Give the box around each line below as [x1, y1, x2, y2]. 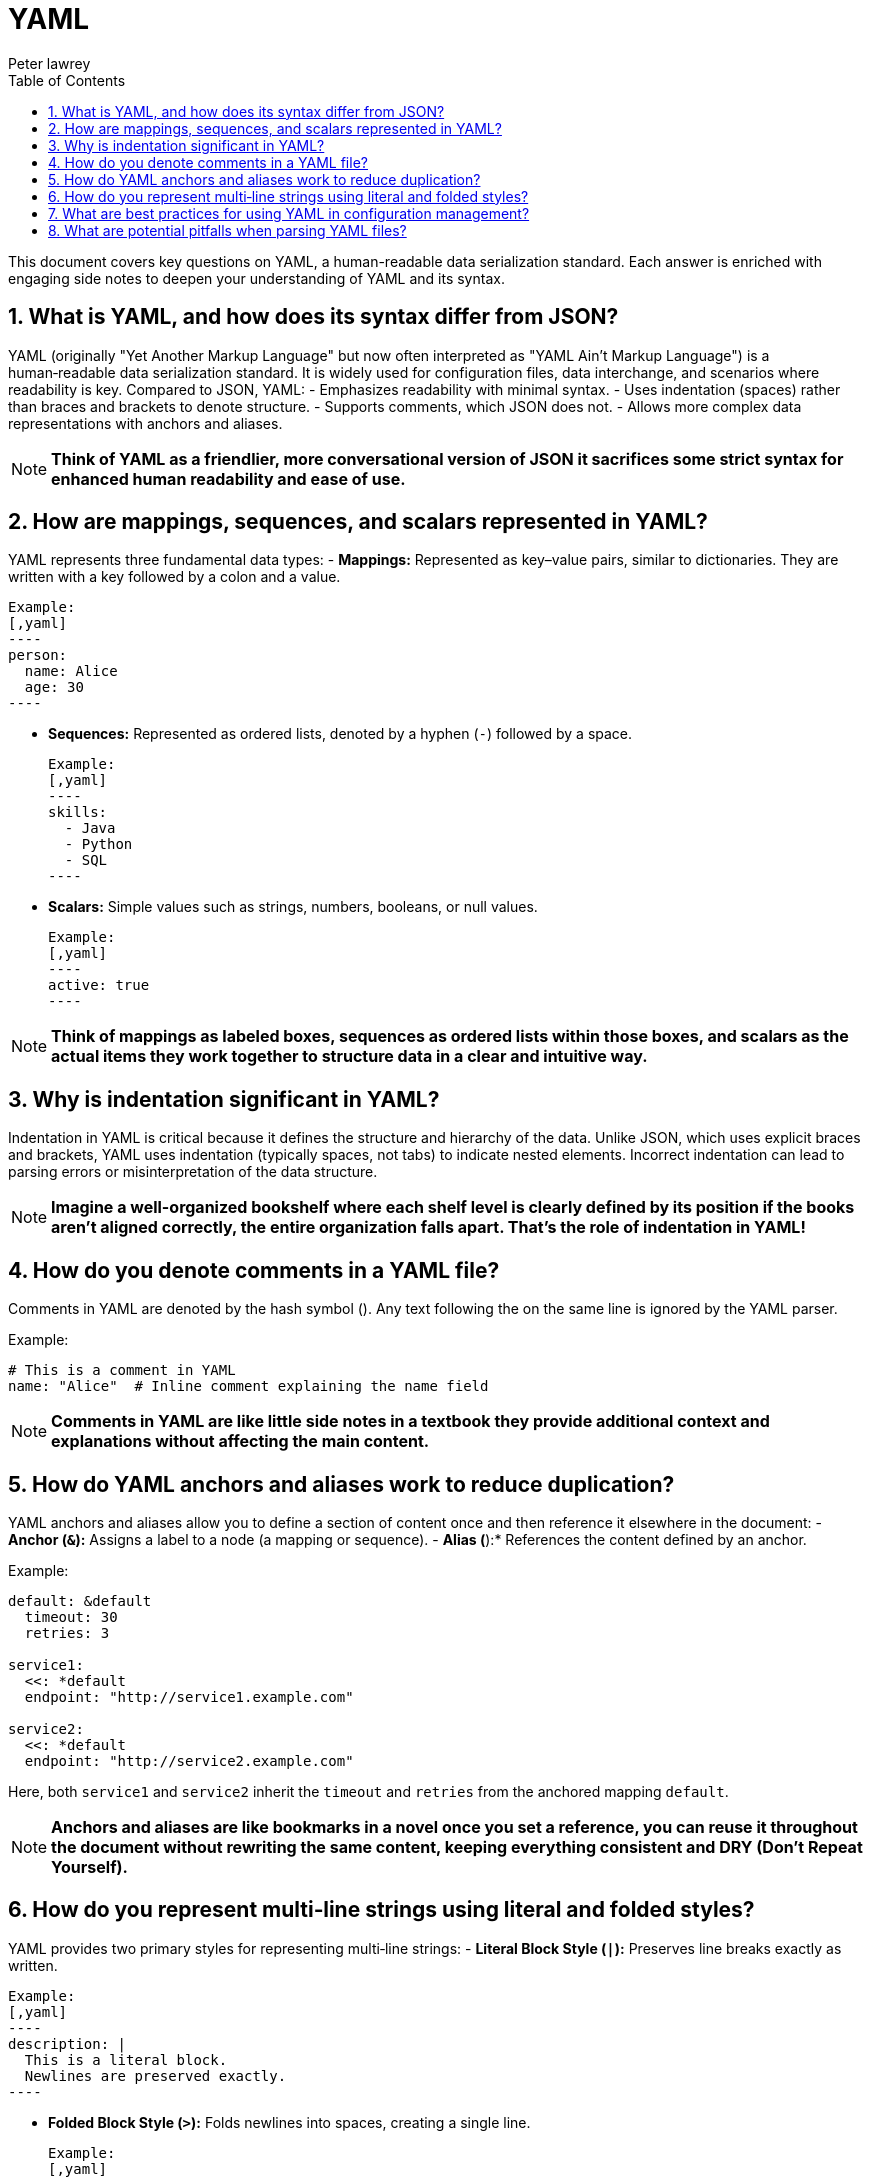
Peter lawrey [8, 54, 91, 72]
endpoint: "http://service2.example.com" [24, 1752, 354, 1769]
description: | [8, 2035, 127, 2052]
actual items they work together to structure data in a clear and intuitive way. [51, 1046, 648, 1067]
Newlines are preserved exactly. [24, 2067, 287, 2084]
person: [8, 647, 68, 664]
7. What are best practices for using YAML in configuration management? [48, 204, 530, 222]
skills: [48, 804, 108, 821]
